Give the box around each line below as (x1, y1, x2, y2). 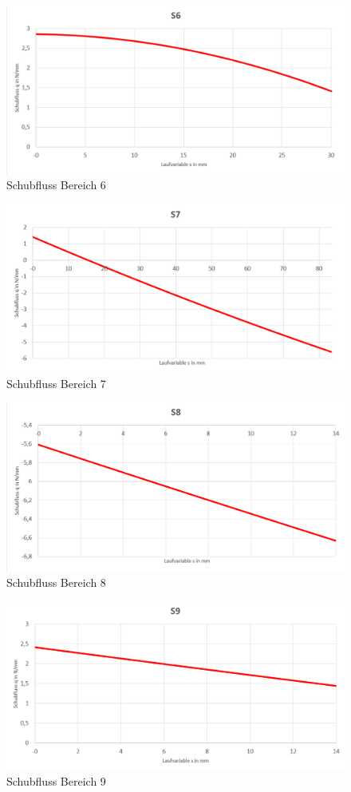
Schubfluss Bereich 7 (6, 374, 106, 391)
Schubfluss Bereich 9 (6, 772, 106, 789)
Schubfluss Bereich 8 (6, 573, 106, 590)
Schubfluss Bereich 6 (6, 176, 106, 193)
